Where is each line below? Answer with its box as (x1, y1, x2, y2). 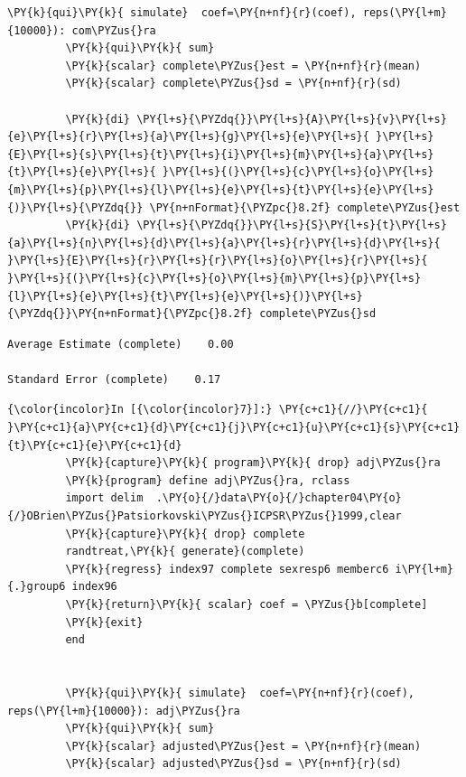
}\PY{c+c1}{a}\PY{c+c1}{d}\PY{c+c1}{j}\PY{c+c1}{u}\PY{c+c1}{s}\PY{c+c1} (7, 421, 461, 435)
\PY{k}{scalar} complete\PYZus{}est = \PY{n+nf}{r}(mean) (65, 59, 422, 72)
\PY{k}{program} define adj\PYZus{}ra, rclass (65, 473, 350, 487)
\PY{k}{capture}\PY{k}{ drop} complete (65, 527, 305, 540)
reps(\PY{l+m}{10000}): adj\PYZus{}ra (7, 704, 240, 717)
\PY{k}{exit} (65, 615, 144, 629)
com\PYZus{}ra (71, 23, 156, 37)
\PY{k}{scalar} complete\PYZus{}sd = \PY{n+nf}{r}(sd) (65, 77, 402, 90)
